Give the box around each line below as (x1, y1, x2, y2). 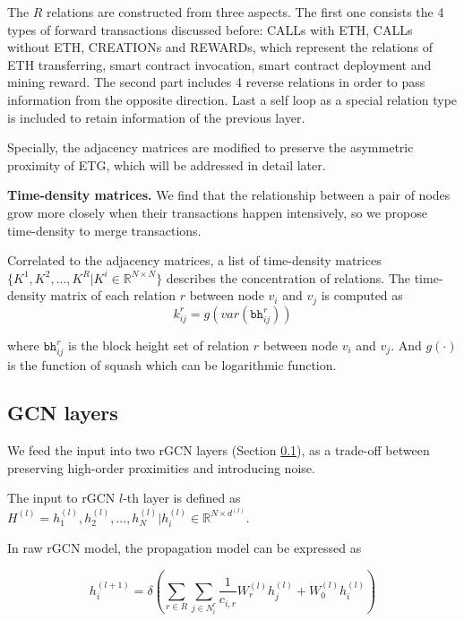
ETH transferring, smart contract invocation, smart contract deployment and (7, 55, 432, 73)
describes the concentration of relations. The (166, 268, 411, 287)
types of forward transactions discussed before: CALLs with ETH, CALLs (7, 20, 413, 39)
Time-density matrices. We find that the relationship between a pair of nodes (7, 185, 451, 204)
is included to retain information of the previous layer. (7, 108, 305, 126)
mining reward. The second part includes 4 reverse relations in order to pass (7, 73, 425, 91)
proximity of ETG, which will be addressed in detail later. (7, 155, 326, 174)
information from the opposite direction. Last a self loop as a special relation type (7, 90, 458, 108)
